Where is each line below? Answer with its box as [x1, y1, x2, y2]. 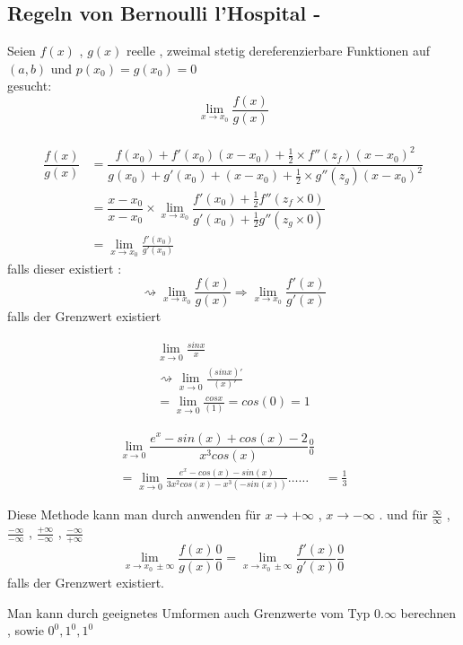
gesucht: [7, 76, 52, 95]
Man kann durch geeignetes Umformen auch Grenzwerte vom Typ [7, 603, 371, 622]
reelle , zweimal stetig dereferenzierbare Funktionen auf [126, 41, 430, 60]
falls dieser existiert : [7, 258, 122, 277]
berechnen [400, 603, 457, 622]
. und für [379, 505, 428, 524]
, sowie [7, 621, 44, 640]
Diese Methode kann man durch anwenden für [7, 505, 261, 524]
